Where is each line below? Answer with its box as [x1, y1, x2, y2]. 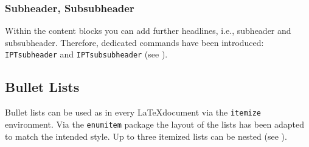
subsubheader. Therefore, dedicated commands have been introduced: [5, 36, 264, 48]
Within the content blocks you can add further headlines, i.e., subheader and [5, 24, 291, 37]
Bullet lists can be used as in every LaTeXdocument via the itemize [5, 106, 262, 119]
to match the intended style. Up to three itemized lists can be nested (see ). [5, 129, 287, 142]
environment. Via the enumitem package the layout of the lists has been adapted [5, 117, 304, 130]
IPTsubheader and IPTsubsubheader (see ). [5, 48, 168, 60]
